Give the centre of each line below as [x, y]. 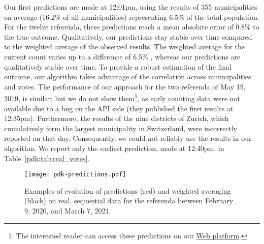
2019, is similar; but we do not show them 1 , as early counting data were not [122, 97]
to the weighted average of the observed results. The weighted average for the [125, 47]
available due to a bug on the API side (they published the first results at [119, 108]
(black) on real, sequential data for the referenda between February [129, 201]
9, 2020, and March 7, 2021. [68, 210]
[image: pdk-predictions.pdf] [75, 175]
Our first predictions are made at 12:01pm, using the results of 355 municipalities [131, 7]
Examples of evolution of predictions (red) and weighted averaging [128, 190]
